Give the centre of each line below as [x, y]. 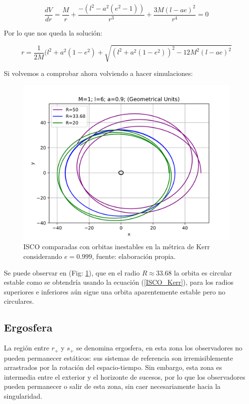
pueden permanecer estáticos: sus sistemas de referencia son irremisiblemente [119, 358]
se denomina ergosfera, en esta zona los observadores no [159, 348]
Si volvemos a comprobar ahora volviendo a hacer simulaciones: [98, 73]
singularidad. [23, 395]
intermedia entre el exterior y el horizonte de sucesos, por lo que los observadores [125, 376]
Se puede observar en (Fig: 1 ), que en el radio [72, 272]
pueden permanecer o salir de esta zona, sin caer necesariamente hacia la [112, 386]
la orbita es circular [203, 272]
